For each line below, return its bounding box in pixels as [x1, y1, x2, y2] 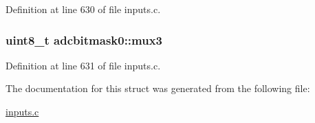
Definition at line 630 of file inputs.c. [6, 2, 161, 16]
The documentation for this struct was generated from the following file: [6, 81, 310, 96]
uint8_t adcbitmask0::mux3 [6, 31, 163, 48]
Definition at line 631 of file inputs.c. [6, 58, 161, 72]
